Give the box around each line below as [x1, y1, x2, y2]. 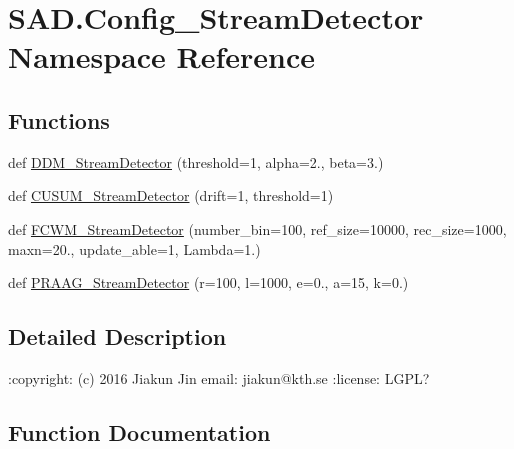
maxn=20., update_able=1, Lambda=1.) [8, 238, 261, 259]
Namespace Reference [8, 36, 315, 77]
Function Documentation [8, 416, 271, 447]
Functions [8, 104, 110, 135]
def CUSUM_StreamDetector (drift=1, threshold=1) [8, 185, 334, 206]
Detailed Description [8, 321, 227, 352]
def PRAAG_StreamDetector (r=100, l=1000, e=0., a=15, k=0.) [8, 272, 409, 293]
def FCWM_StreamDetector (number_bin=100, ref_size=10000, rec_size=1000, [8, 218, 507, 239]
